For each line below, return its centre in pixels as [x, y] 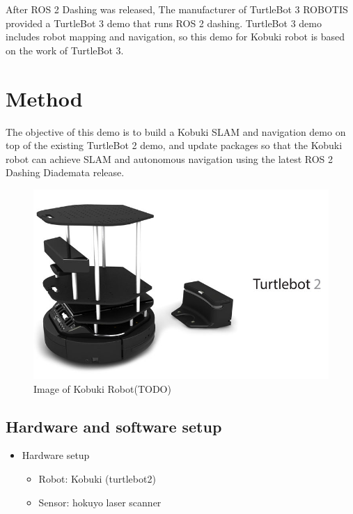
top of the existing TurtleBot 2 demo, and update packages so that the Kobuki [174, 145]
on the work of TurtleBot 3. [65, 50]
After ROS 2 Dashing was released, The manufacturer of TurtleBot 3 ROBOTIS [177, 9]
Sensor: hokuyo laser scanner [100, 502]
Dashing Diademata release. [65, 172]
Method [44, 98]
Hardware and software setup [114, 426]
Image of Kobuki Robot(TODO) [102, 388]
